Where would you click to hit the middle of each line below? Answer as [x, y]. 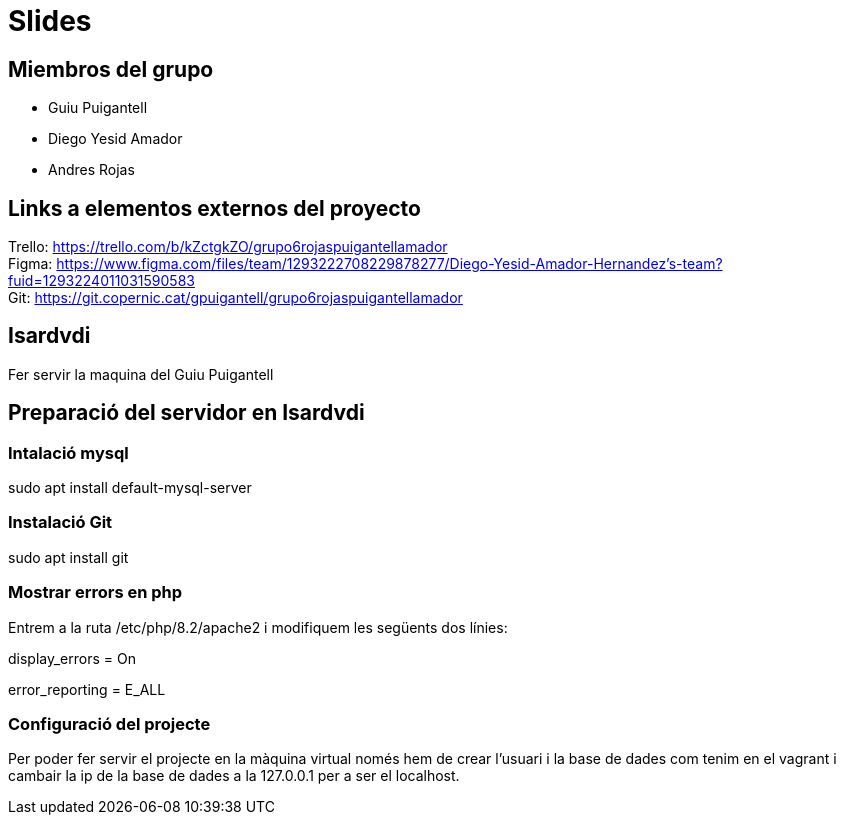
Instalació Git [60, 522]
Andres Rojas [91, 170]
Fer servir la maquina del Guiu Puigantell [141, 374]
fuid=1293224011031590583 [101, 281]
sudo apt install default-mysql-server [130, 488]
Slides [50, 21]
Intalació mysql [68, 452]
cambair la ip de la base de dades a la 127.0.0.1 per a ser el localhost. [234, 776]
